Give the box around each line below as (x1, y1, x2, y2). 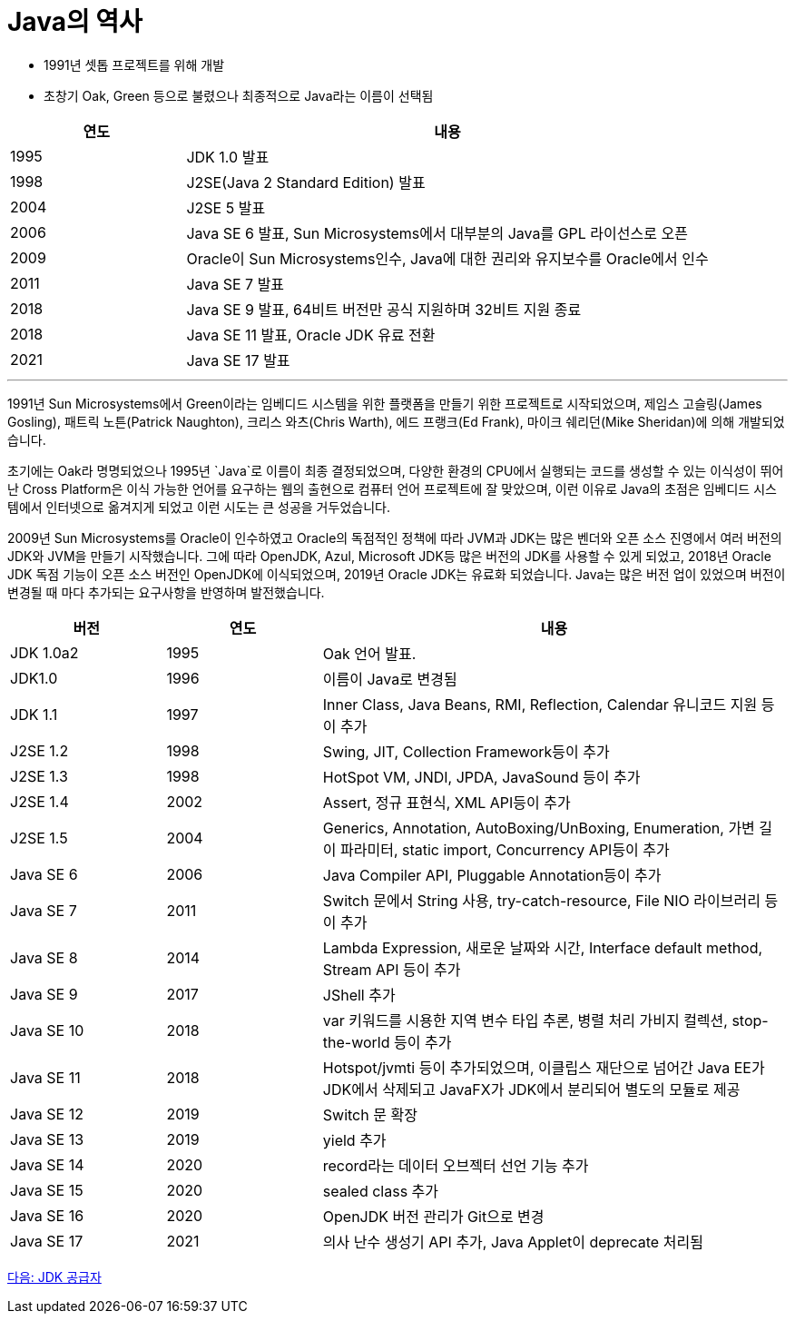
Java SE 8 (10, 948, 78, 967)
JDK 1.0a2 (10, 643, 79, 662)
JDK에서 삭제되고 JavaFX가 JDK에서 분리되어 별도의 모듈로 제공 (322, 1079, 741, 1099)
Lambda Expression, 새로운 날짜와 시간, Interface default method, (322, 938, 763, 957)
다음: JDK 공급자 (7, 1268, 102, 1285)
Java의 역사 (7, 6, 142, 37)
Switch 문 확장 (322, 1105, 417, 1124)
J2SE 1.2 (10, 741, 69, 760)
